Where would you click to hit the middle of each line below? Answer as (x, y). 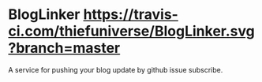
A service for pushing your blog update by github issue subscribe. (116, 69)
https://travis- (131, 15)
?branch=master (64, 48)
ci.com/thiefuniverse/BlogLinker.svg (131, 31)
